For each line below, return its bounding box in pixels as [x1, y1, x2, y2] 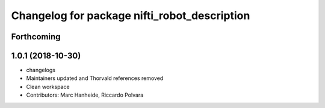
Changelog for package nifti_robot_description [11, 9, 250, 22]
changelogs [26, 66, 55, 74]
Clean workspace [26, 83, 70, 90]
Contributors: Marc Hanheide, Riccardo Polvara [26, 91, 144, 98]
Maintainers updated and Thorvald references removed [26, 75, 164, 82]
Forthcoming [11, 32, 61, 42]
